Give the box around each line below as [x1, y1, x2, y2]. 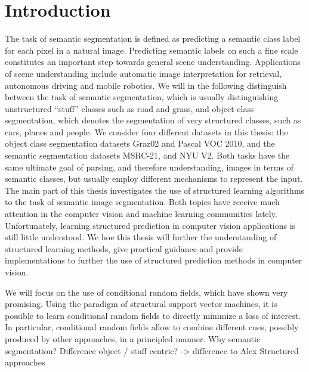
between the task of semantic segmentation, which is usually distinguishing [5, 91, 279, 103]
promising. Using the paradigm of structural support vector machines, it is [5, 297, 277, 310]
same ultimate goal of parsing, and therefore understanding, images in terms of [5, 160, 293, 173]
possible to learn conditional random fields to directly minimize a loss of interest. [5, 309, 301, 321]
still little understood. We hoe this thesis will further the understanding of [5, 231, 277, 243]
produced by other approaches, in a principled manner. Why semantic [5, 332, 261, 345]
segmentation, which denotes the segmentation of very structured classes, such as [5, 114, 301, 126]
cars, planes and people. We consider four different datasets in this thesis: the [5, 125, 288, 138]
